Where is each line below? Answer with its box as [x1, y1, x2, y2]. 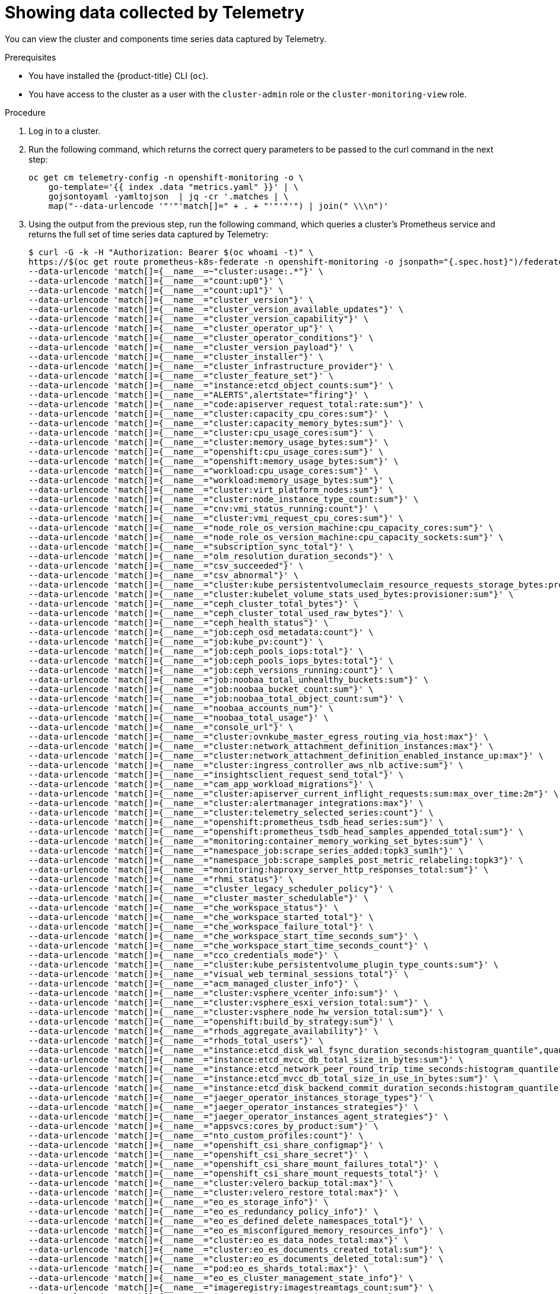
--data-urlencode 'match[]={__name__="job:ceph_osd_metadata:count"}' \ [28, 627, 374, 637]
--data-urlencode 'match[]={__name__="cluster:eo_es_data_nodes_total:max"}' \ [28, 1235, 409, 1245]
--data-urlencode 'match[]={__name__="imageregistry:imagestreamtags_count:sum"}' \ [28, 1282, 434, 1292]
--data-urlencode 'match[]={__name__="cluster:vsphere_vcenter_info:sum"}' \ [28, 988, 399, 998]
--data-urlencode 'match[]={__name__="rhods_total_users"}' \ [28, 1035, 324, 1045]
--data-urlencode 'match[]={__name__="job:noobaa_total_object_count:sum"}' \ [28, 693, 404, 703]
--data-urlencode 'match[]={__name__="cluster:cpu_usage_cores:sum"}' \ [28, 427, 374, 437]
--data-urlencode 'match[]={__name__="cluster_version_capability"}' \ [28, 313, 369, 323]
